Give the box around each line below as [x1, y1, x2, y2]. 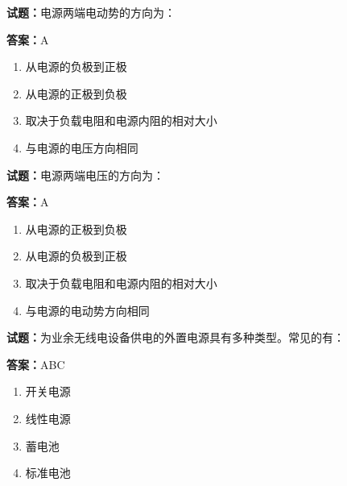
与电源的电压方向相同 [25, 139, 138, 156]
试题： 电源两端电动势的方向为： [6, 4, 176, 20]
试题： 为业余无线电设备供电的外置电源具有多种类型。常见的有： [6, 329, 345, 346]
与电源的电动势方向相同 [25, 301, 150, 318]
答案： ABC [6, 355, 65, 372]
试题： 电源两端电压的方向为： [6, 166, 164, 183]
